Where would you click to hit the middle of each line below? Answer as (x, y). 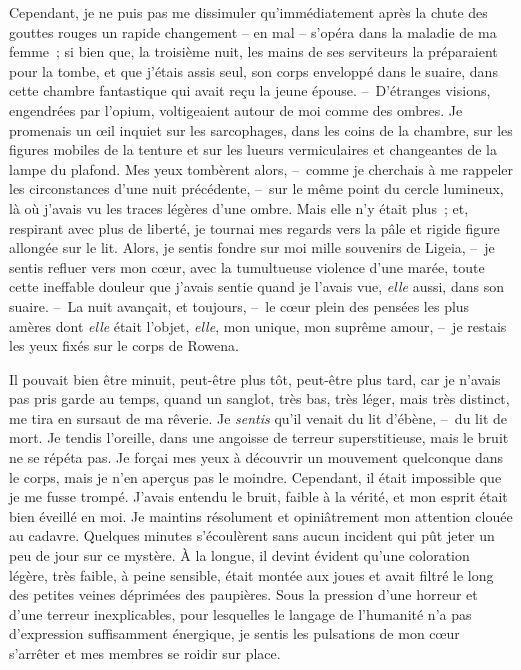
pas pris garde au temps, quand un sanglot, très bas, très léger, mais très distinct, (259, 398)
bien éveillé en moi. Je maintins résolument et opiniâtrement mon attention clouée (261, 515)
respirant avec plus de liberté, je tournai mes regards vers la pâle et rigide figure (254, 227)
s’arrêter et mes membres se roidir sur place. (145, 653)
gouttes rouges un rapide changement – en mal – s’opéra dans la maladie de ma (253, 31)
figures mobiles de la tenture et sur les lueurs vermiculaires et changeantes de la (253, 149)
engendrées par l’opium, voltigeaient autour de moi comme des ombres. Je (236, 109)
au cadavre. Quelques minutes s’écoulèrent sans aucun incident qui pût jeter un (252, 535)
